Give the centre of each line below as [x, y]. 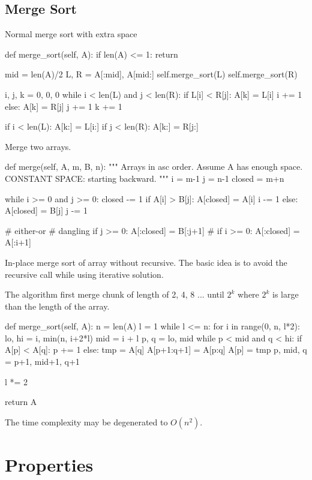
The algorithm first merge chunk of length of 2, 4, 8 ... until [115, 294]
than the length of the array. [57, 306]
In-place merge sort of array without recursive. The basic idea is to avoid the [146, 262]
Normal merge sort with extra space [71, 34]
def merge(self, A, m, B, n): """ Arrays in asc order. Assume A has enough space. [154, 166]
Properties [49, 465]
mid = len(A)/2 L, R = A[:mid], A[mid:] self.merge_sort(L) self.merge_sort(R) [151, 74]
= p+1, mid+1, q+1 [42, 361]
